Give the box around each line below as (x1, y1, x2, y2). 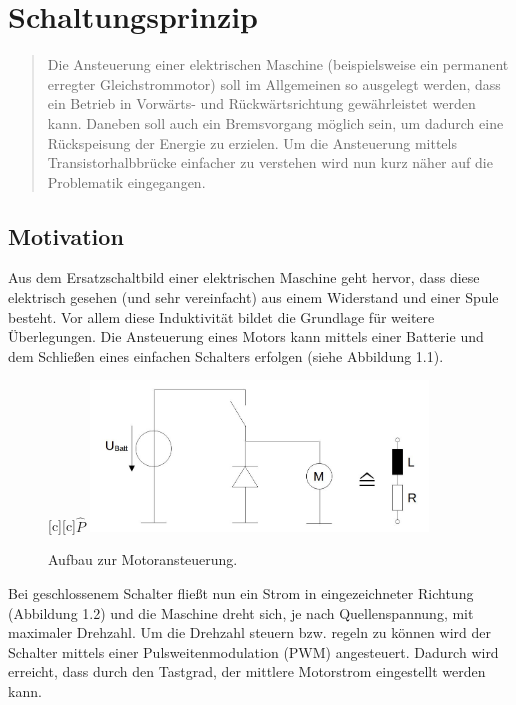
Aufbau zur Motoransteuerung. (48, 549, 238, 570)
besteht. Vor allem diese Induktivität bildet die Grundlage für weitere (8, 306, 435, 327)
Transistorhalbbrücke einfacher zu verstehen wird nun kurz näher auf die (47, 152, 493, 173)
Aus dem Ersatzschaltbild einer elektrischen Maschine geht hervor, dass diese (8, 267, 480, 288)
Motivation (8, 220, 124, 251)
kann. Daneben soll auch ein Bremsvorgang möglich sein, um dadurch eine (47, 112, 504, 133)
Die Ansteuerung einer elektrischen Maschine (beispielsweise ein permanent (47, 54, 509, 75)
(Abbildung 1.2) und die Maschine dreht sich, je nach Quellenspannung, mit (8, 602, 474, 623)
